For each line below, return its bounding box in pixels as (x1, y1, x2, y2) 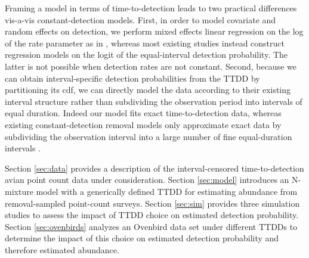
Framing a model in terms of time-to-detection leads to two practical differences (5, 2, 297, 14)
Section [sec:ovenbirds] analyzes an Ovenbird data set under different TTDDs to (5, 220, 298, 232)
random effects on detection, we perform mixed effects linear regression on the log (5, 25, 304, 38)
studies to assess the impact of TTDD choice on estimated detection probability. (5, 209, 299, 221)
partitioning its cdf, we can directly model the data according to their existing (5, 83, 291, 96)
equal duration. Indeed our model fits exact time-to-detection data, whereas (5, 107, 282, 119)
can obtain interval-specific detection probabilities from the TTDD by (5, 72, 260, 84)
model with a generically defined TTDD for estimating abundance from (36, 185, 298, 197)
